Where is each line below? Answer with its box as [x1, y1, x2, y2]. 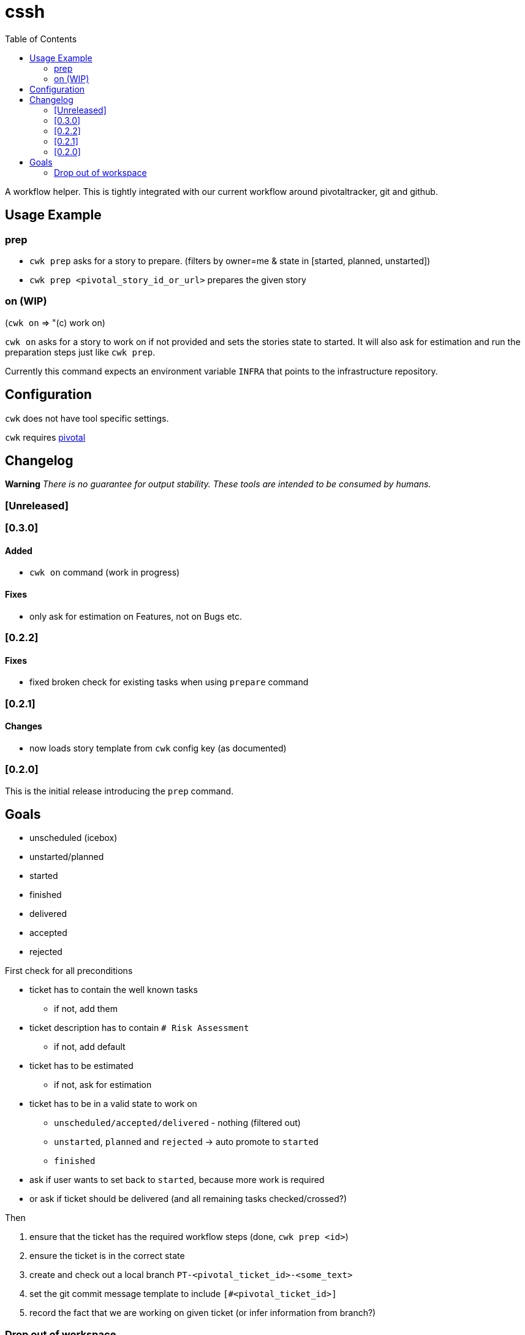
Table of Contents [5, 33, 77, 44]
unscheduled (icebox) [29, 832, 118, 843]
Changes [5, 721, 42, 732]
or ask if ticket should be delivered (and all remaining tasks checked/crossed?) [29, 1193, 347, 1204]
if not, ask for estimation [54, 1079, 152, 1090]
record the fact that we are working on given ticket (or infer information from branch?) [29, 1307, 376, 1318]
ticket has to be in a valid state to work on [29, 1098, 197, 1109]
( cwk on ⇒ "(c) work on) [5, 317, 105, 328]
